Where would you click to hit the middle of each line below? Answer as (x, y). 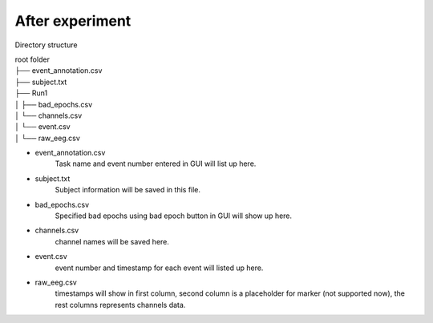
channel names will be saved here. (112, 241)
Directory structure (46, 45)
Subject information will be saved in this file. (127, 190)
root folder (32, 59)
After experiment (73, 21)
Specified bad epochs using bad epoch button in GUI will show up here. (174, 216)
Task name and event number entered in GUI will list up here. (156, 164)
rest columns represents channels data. (120, 305)
